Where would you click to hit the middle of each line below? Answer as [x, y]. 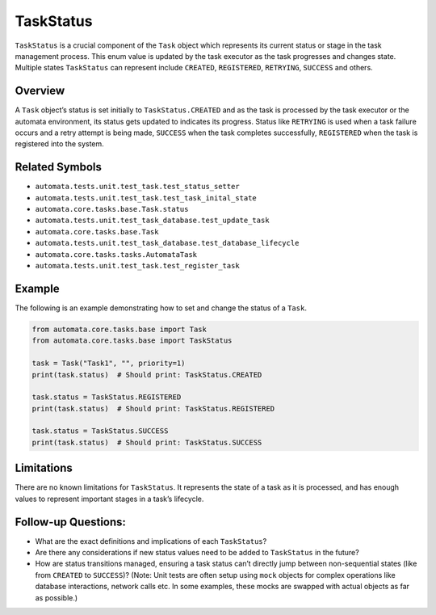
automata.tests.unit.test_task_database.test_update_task [152, 221]
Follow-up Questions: [71, 522]
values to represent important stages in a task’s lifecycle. [109, 499]
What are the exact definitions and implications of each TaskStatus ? [151, 541]
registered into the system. [59, 144]
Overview [40, 91]
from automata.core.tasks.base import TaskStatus [132, 341]
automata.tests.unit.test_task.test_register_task [137, 266]
